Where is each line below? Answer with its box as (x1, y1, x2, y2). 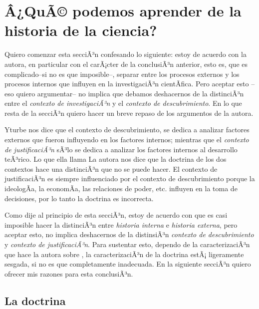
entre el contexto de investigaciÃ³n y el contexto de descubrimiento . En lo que (4, 98, 242, 108)
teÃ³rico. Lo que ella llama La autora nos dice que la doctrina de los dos (4, 154, 227, 164)
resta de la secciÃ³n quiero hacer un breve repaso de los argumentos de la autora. (4, 107, 254, 118)
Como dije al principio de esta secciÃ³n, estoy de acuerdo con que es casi (4, 210, 228, 220)
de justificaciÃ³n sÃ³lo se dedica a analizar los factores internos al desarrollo (4, 144, 238, 154)
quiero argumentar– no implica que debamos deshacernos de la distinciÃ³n (16, 88, 244, 98)
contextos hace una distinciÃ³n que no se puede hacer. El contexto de (4, 163, 218, 174)
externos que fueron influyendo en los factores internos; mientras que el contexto (4, 134, 249, 145)
